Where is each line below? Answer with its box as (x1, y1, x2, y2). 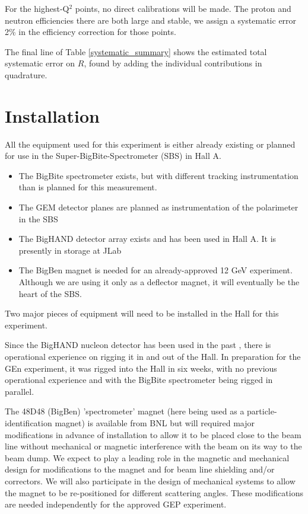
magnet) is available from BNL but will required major (55, 416, 255, 429)
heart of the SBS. (18, 287, 82, 299)
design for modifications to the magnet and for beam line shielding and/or (5, 463, 275, 475)
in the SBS (18, 212, 58, 225)
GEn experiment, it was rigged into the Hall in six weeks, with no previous (5, 362, 277, 374)
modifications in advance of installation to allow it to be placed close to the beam (5, 428, 301, 440)
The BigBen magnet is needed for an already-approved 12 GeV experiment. (18, 264, 293, 276)
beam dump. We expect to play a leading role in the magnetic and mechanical (5, 451, 290, 464)
